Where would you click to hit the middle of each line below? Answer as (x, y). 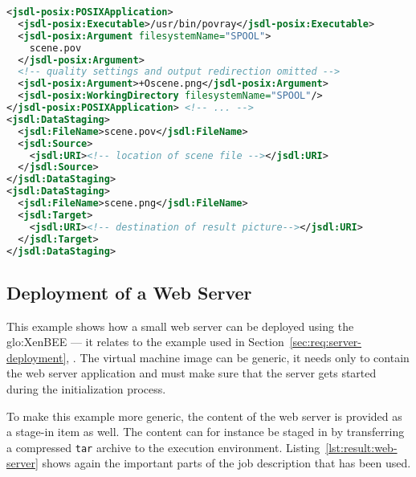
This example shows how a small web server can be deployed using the (180, 326)
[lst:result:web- (361, 447)
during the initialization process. (86, 388)
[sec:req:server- (326, 342)
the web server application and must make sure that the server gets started (192, 373)
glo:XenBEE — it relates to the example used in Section (145, 342)
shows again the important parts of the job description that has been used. (226, 463)
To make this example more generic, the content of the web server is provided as (204, 416)
